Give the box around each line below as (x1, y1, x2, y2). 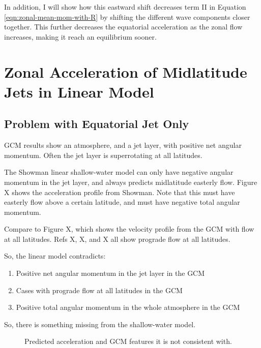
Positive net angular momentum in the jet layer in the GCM (16, 268, 205, 278)
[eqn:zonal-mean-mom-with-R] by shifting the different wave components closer (4, 11, 250, 22)
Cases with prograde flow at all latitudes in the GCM (16, 284, 183, 295)
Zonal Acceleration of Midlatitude (4, 61, 247, 82)
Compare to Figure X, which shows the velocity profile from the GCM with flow (4, 224, 254, 234)
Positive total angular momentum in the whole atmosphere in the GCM (16, 302, 240, 312)
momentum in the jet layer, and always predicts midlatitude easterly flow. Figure (4, 176, 257, 187)
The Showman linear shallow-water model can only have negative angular (4, 167, 234, 177)
